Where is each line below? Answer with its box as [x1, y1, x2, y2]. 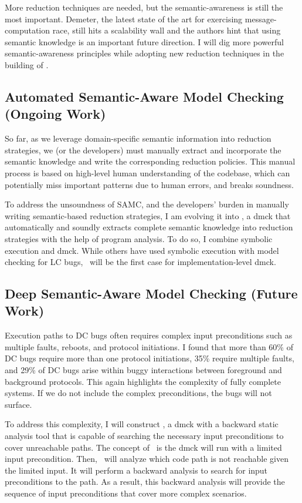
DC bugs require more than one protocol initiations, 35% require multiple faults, [5, 352, 294, 364]
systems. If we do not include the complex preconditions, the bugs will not [5, 387, 272, 399]
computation [5, 24, 50, 36]
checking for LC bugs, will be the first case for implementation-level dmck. [5, 256, 276, 268]
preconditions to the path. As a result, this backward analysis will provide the [5, 475, 285, 488]
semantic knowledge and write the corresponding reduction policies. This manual [5, 155, 296, 167]
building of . [5, 58, 49, 71]
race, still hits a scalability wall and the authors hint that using [52, 24, 281, 36]
